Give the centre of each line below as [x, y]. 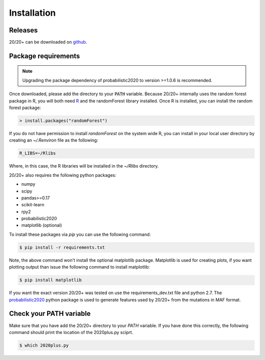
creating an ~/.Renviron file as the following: [53, 140]
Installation [32, 13]
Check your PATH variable [50, 314]
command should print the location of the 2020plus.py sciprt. [71, 332]
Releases [23, 30]
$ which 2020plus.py [44, 345]
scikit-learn [33, 205]
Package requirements [45, 56]
